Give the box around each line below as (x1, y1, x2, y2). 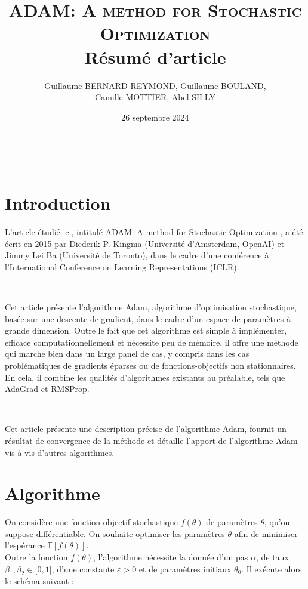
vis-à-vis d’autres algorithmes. (5, 446, 115, 458)
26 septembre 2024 (121, 110, 189, 123)
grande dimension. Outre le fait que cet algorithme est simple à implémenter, (5, 324, 287, 337)
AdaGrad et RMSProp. (5, 383, 90, 395)
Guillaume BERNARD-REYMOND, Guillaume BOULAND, (44, 79, 266, 91)
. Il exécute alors (241, 562, 302, 575)
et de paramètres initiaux (138, 562, 232, 575)
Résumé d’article (84, 44, 226, 69)
